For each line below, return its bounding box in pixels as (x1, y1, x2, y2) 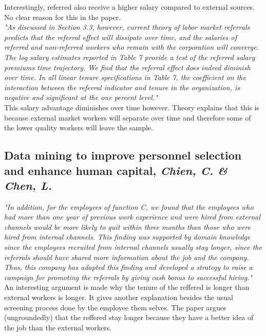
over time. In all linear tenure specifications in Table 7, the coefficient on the (4, 72, 246, 83)
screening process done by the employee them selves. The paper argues (4, 302, 226, 312)
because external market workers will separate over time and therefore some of (4, 112, 251, 123)
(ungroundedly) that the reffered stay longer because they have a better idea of (4, 312, 254, 323)
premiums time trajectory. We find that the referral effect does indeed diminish (4, 62, 251, 72)
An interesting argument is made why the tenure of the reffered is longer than (4, 282, 250, 292)
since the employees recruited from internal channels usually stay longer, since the (4, 242, 262, 252)
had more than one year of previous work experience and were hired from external (4, 211, 261, 222)
